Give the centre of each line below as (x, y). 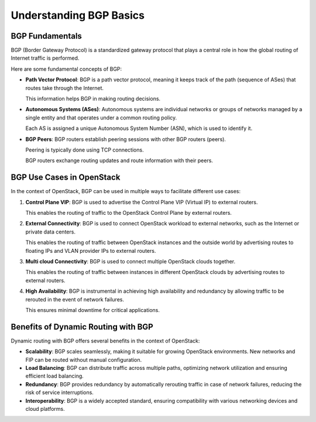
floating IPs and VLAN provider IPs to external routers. (91, 251)
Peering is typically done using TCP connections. (85, 150)
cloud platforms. (45, 409)
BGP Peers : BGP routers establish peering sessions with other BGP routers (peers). (126, 139)
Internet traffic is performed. (45, 58)
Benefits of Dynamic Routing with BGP (82, 327)
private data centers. (51, 232)
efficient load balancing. (55, 376)
